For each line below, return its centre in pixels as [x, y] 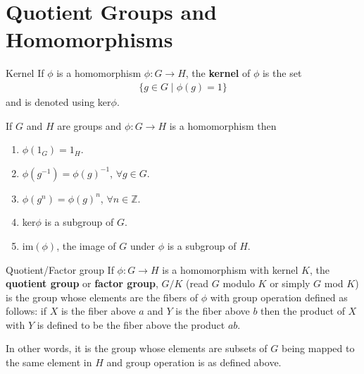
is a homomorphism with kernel [230, 269]
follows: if [26, 311]
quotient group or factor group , [82, 283]
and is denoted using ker [58, 101]
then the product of [303, 311]
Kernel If [25, 73]
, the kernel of [218, 73]
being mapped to [318, 348]
